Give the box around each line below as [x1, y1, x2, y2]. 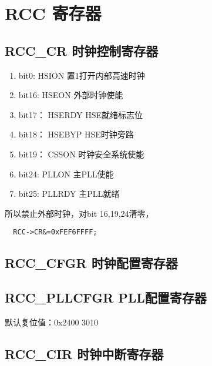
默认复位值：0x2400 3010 [5, 315, 99, 328]
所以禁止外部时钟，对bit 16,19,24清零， [5, 207, 154, 219]
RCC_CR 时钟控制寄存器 [5, 41, 159, 59]
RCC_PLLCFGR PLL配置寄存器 [5, 288, 207, 307]
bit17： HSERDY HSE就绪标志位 [18, 108, 143, 120]
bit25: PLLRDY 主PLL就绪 [18, 187, 120, 200]
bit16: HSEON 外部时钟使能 [18, 89, 123, 101]
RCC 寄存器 [5, 1, 102, 25]
